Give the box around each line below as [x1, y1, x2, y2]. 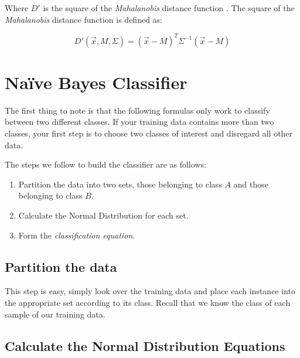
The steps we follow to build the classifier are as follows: [5, 158, 206, 171]
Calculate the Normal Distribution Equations [5, 336, 285, 354]
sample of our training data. [5, 308, 105, 320]
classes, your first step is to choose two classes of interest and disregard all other [5, 127, 293, 139]
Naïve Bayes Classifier [5, 70, 187, 94]
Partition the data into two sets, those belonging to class [18, 178, 222, 190]
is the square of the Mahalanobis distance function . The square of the [43, 2, 295, 13]
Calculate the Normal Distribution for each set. [18, 209, 189, 221]
